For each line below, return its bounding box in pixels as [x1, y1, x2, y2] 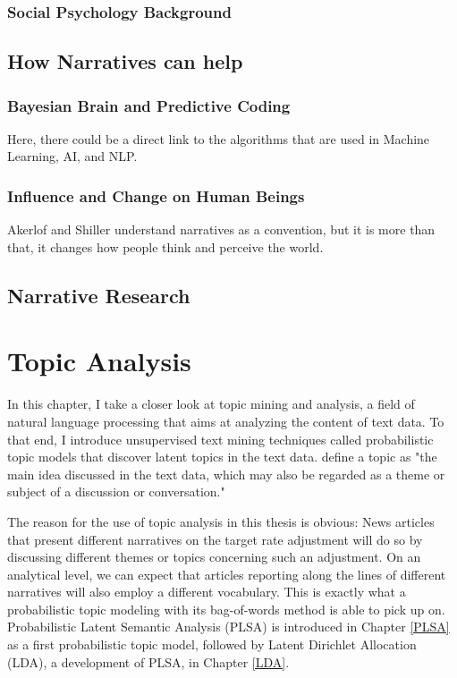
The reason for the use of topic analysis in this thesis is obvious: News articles [7, 512, 435, 530]
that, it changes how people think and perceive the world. [7, 237, 324, 256]
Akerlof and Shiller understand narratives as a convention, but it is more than [7, 220, 436, 239]
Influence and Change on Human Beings [7, 184, 305, 207]
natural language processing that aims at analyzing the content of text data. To [7, 411, 444, 430]
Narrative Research [7, 281, 190, 309]
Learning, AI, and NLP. [7, 147, 138, 165]
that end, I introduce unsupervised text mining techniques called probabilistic [7, 429, 434, 448]
